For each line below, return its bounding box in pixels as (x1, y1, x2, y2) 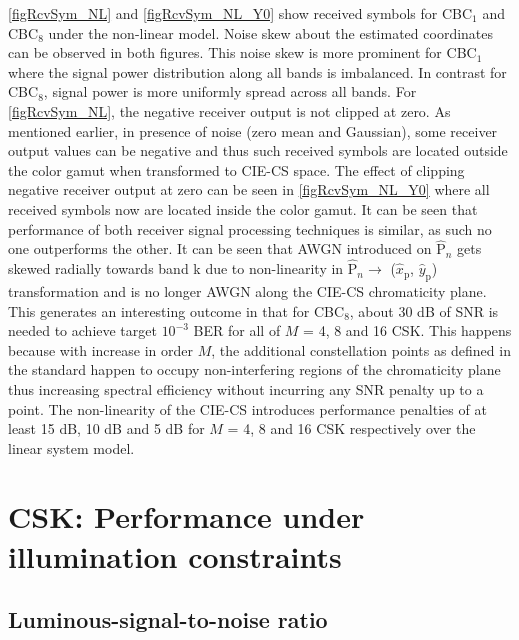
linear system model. (8, 437, 135, 458)
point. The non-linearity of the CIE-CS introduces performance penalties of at (8, 398, 487, 419)
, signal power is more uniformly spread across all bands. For (43, 81, 417, 102)
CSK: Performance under (8, 496, 365, 537)
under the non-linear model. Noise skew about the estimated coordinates (48, 22, 494, 43)
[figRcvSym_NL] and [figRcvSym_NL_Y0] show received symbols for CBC (8, 3, 473, 23)
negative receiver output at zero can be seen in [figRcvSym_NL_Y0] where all (8, 179, 490, 200)
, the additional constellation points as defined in (211, 339, 511, 360)
